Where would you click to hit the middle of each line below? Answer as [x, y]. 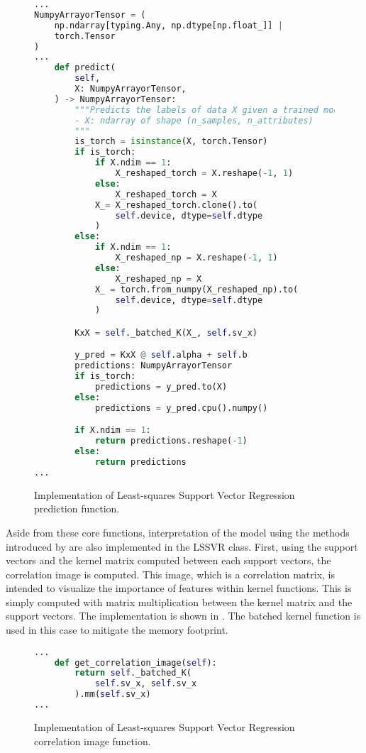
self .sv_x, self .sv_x [146, 684]
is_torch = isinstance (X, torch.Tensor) [171, 142]
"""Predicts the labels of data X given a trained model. [215, 110]
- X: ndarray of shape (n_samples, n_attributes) [194, 120]
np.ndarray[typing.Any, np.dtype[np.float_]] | [168, 25]
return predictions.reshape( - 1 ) [171, 441]
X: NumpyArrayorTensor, [131, 89]
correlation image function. [93, 741]
